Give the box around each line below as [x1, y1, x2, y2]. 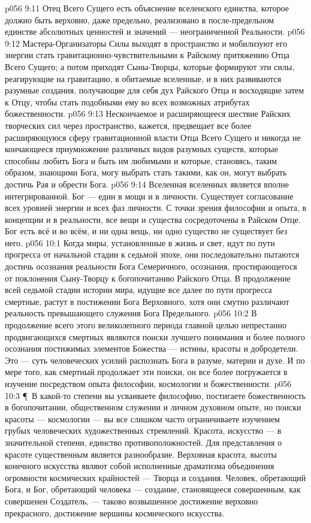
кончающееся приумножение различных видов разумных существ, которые [5, 143, 278, 155]
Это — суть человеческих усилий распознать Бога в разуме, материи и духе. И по [5, 353, 305, 366]
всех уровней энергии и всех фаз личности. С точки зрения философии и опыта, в [5, 201, 307, 214]
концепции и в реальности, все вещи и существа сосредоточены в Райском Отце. [5, 213, 301, 225]
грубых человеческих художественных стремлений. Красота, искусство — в [5, 424, 282, 437]
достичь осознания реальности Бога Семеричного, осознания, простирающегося [5, 260, 297, 273]
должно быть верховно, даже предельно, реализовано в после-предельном [5, 13, 274, 26]
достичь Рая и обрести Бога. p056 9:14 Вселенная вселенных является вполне [5, 177, 289, 190]
